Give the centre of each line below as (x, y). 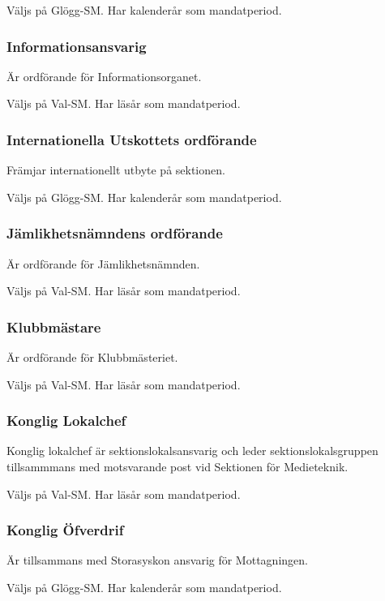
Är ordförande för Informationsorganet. (104, 76)
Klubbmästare (54, 326)
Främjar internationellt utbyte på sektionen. (116, 170)
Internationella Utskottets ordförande (132, 139)
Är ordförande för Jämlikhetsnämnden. (103, 263)
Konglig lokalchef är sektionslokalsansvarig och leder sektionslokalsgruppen (192, 451)
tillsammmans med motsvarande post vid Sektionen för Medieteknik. (178, 467)
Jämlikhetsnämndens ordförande (115, 233)
